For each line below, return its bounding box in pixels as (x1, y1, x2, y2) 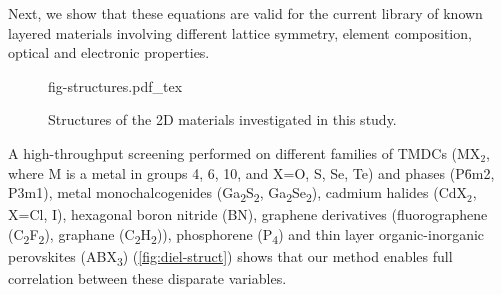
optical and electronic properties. (8, 42, 210, 63)
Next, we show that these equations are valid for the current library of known (8, 3, 483, 23)
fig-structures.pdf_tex (48, 75, 183, 96)
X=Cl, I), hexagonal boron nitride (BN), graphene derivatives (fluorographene (8, 204, 488, 225)
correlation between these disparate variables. (8, 268, 287, 289)
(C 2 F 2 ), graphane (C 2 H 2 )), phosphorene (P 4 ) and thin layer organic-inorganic (8, 223, 485, 247)
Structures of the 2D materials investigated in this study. (48, 109, 397, 130)
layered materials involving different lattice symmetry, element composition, (8, 22, 472, 43)
